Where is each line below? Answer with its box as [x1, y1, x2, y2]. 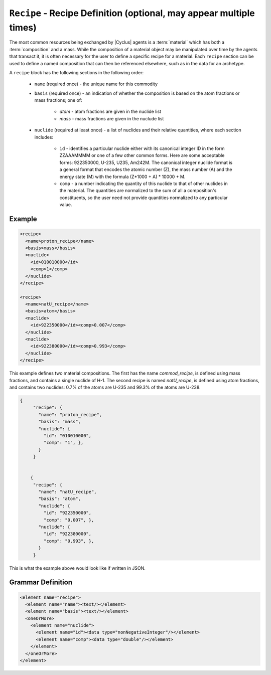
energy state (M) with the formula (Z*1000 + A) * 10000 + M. [59, 174, 186, 180]
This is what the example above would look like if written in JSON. [9, 565, 146, 571]
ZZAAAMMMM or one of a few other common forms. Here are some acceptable [59, 152, 225, 158]
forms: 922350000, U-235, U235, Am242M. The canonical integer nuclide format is [59, 159, 233, 165]
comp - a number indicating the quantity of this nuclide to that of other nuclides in [59, 181, 228, 187]
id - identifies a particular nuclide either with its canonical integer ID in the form [59, 145, 225, 151]
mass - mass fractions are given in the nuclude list [59, 115, 164, 121]
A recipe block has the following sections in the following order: [9, 69, 144, 75]
